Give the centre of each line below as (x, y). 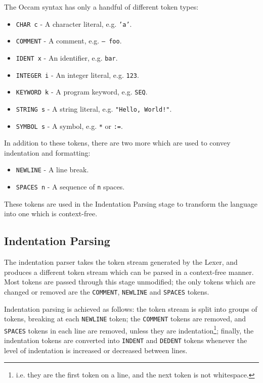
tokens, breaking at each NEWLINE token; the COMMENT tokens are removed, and (125, 319)
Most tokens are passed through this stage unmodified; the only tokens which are (130, 282)
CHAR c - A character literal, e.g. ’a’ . (74, 23)
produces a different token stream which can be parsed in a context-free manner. (129, 272)
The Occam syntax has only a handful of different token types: (101, 7)
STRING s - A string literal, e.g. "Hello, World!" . (94, 108)
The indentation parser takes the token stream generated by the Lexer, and (121, 262)
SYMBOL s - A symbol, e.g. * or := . (69, 126)
